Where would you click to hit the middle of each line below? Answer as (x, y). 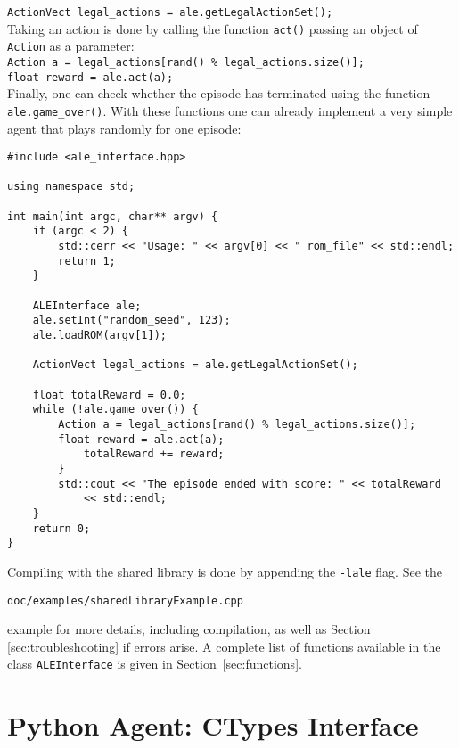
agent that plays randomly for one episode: (124, 128)
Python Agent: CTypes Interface (213, 725)
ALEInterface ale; (87, 305)
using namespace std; (71, 187)
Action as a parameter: (71, 46)
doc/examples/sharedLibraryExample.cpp (125, 600)
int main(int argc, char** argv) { (113, 216)
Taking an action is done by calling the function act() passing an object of (213, 28)
